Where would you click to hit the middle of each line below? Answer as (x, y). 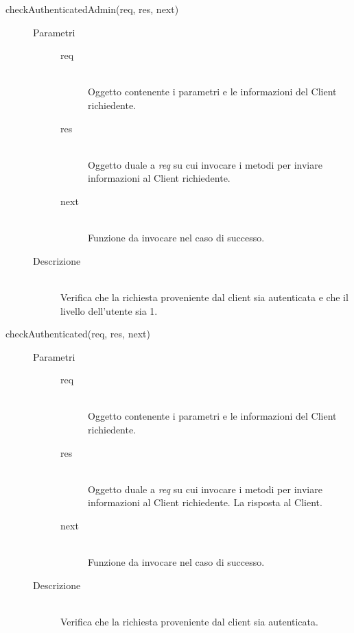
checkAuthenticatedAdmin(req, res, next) (92, 9)
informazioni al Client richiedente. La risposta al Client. (205, 502)
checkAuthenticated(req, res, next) (78, 334)
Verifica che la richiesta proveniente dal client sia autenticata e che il (204, 297)
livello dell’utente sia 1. (109, 310)
